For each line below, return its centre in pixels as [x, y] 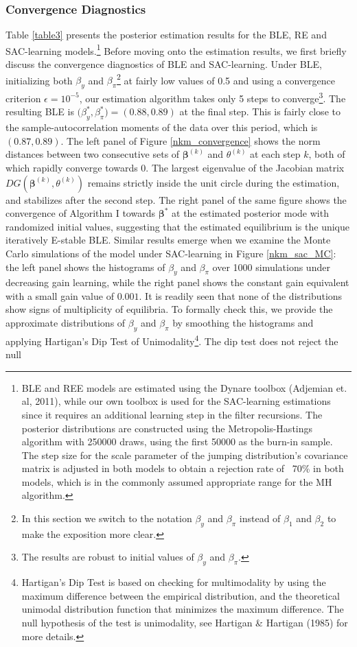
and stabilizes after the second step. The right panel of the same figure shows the [176, 199]
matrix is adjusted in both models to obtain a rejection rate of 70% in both [183, 468]
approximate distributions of [66, 323]
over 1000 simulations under [271, 267]
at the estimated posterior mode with [250, 213]
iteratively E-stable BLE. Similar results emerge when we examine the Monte [168, 240]
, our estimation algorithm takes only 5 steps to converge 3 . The [212, 97]
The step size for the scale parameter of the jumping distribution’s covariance [185, 455]
